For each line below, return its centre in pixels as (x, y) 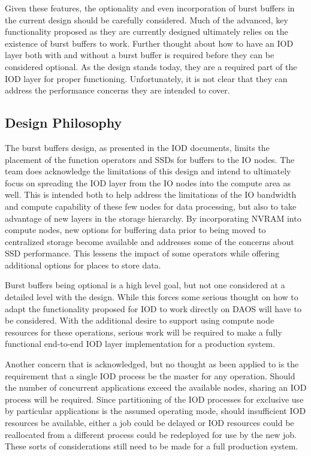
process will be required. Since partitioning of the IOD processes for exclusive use (154, 399)
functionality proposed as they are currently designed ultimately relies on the (147, 31)
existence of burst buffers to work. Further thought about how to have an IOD (149, 43)
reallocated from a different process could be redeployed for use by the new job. (151, 434)
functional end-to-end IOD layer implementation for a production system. (140, 344)
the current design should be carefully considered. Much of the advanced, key (147, 19)
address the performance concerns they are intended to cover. (117, 90)
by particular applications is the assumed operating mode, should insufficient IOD (155, 411)
